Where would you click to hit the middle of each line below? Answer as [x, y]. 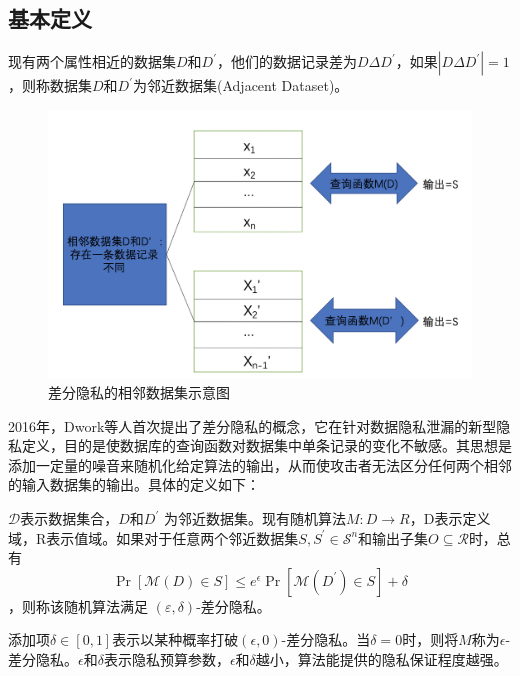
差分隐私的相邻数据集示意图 [139, 392]
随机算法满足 [105, 605]
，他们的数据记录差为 [287, 61]
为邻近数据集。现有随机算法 [254, 518]
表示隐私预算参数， [166, 659]
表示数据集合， [69, 518]
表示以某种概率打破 [175, 639]
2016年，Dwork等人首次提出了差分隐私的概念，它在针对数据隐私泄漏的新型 [252, 425]
